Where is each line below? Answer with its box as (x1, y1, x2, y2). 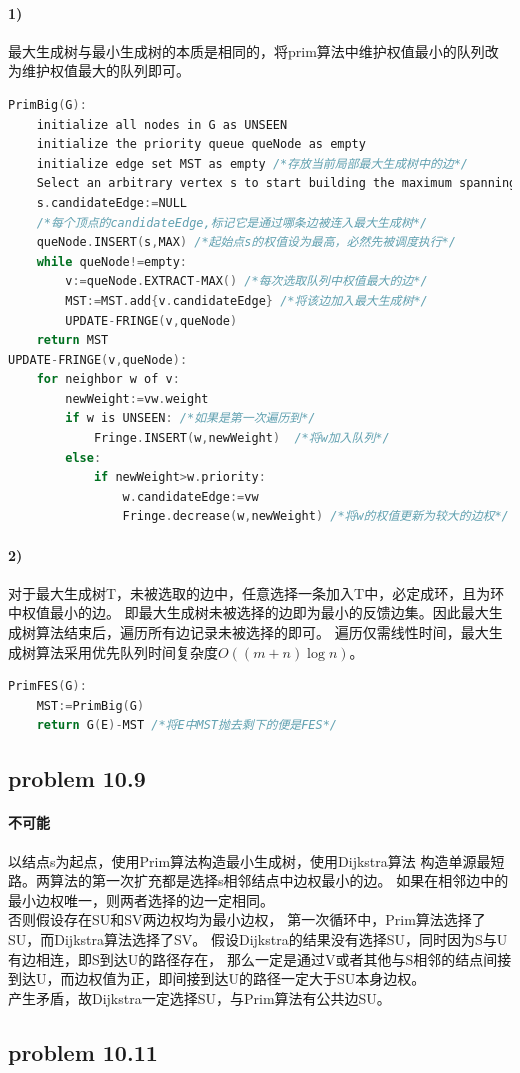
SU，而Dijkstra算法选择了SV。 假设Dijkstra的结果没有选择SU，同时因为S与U (8, 928, 508, 949)
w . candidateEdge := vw (122, 489, 259, 504)
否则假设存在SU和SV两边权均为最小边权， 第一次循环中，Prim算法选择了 (8, 909, 486, 930)
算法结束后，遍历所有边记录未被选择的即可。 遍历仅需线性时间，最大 (35, 622, 489, 643)
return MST (36, 333, 109, 348)
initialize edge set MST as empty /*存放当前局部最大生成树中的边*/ (36, 156, 468, 171)
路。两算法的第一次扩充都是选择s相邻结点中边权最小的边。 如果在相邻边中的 (8, 870, 509, 891)
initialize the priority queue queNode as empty (36, 137, 366, 152)
